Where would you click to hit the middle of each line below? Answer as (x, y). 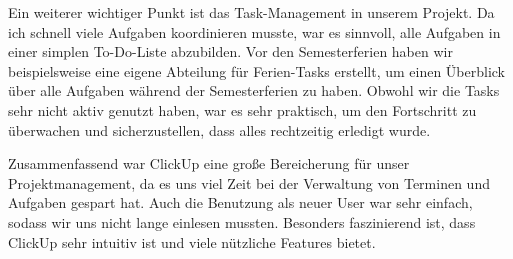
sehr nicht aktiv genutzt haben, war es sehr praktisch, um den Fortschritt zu (242, 109)
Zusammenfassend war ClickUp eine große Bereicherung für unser (209, 163)
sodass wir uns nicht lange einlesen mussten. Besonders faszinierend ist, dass (242, 221)
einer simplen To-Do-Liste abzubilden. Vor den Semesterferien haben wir (230, 51)
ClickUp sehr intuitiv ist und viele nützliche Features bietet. (192, 241)
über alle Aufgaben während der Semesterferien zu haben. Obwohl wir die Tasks (254, 90)
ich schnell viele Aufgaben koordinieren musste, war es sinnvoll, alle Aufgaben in (254, 31)
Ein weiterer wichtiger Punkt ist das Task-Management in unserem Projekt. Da (251, 12)
